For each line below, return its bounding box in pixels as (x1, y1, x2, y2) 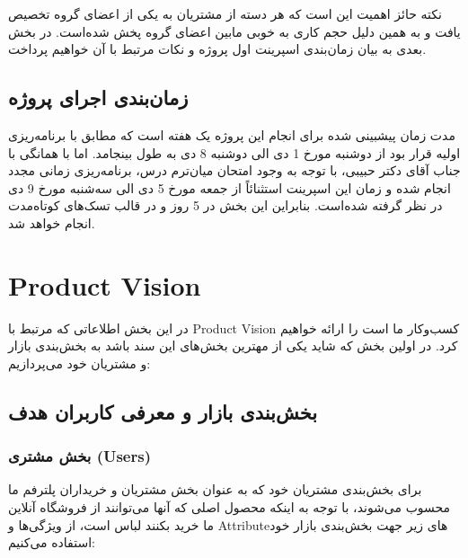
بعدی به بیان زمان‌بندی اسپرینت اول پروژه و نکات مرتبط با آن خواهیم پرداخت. (8, 40, 427, 58)
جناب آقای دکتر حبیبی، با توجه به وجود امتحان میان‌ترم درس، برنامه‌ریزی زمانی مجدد (8, 161, 461, 180)
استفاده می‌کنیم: (8, 533, 95, 552)
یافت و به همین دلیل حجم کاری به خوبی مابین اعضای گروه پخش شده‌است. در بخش (8, 22, 461, 40)
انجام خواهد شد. (8, 213, 95, 232)
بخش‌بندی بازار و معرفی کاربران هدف (8, 397, 318, 425)
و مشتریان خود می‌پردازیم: (8, 353, 151, 372)
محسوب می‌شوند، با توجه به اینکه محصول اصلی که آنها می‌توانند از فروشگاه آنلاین (8, 498, 451, 517)
